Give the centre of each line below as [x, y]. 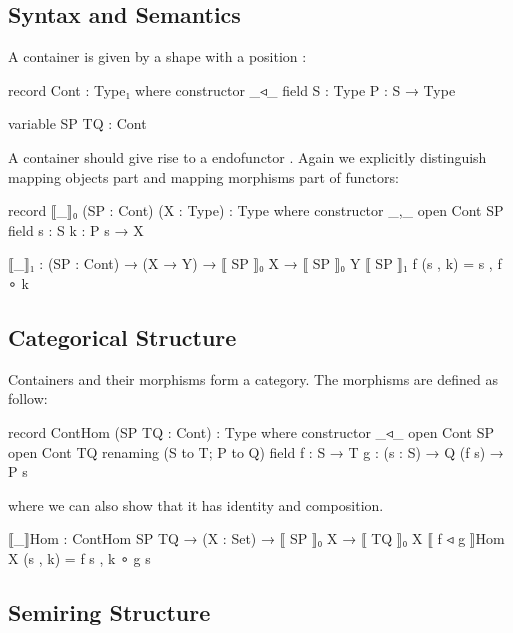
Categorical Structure [122, 336]
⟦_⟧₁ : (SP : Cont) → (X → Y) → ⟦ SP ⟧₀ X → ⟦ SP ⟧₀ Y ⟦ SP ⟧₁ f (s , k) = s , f [255, 263]
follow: [28, 398]
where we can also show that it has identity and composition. [196, 504]
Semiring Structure [109, 611]
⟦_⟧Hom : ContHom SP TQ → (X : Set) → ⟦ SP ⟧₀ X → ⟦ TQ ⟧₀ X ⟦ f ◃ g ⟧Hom [256, 538]
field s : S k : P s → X [76, 229]
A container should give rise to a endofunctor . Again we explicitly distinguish [247, 156]
